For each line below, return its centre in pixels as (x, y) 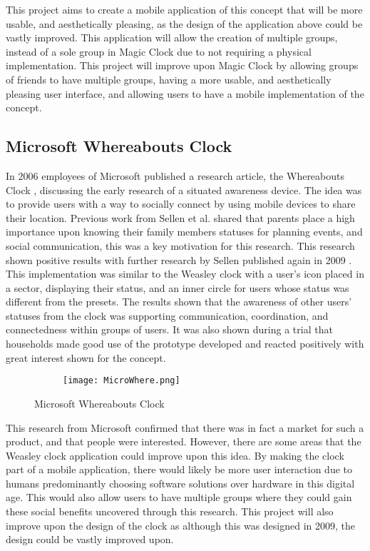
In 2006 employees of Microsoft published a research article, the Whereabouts (175, 175)
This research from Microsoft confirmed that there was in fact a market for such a (185, 427)
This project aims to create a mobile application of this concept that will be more (184, 9)
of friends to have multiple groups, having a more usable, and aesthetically (169, 79)
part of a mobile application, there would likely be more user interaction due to (179, 469)
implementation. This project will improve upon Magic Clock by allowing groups (182, 65)
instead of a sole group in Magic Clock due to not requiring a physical (159, 51)
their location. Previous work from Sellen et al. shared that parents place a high (180, 217)
